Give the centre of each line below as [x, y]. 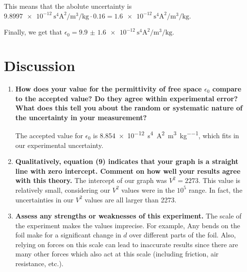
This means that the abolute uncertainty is [68, 6]
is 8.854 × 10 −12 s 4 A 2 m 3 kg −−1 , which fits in [166, 135]
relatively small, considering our [63, 190]
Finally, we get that [33, 32]
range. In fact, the [215, 190]
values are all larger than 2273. [131, 199]
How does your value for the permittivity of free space [108, 88]
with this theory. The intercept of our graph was [91, 180]
